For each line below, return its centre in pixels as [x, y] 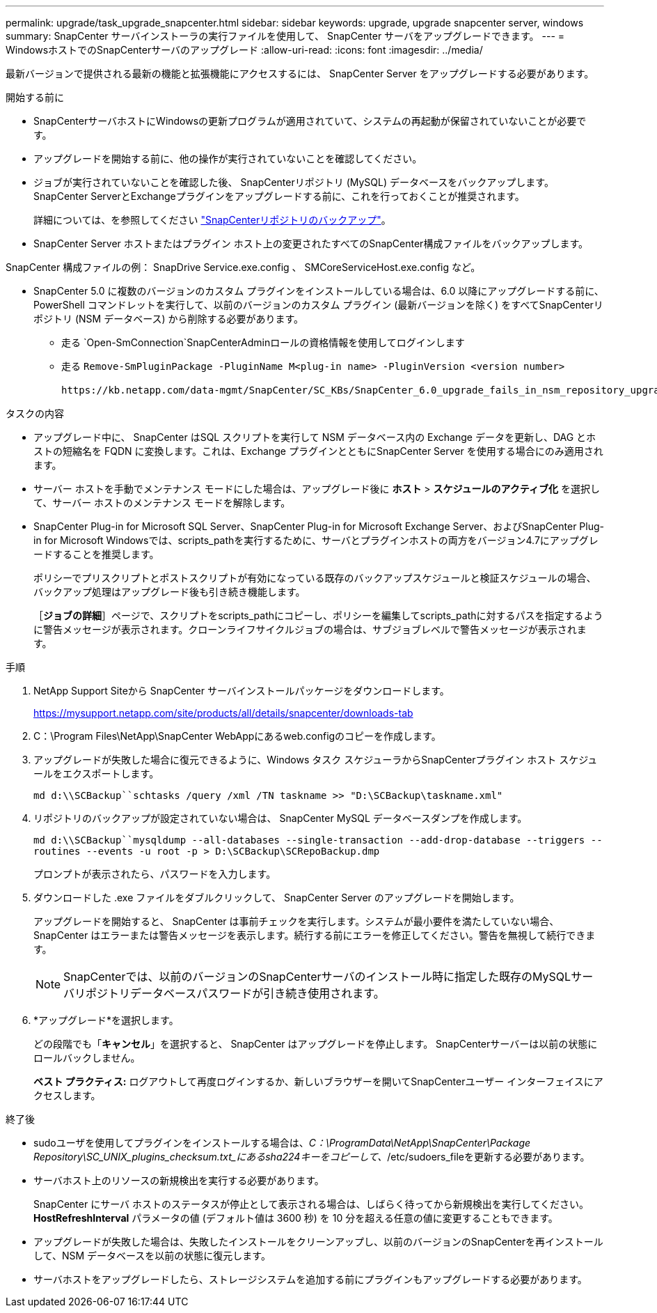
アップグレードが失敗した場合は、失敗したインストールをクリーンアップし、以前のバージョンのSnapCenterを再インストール [318, 1242]
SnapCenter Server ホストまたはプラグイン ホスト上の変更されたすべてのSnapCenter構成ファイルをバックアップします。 [311, 243]
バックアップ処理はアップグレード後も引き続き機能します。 [169, 592]
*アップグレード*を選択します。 [106, 1020]
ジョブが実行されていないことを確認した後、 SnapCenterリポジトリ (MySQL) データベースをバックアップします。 [294, 182]
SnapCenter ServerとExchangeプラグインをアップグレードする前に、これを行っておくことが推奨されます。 [279, 196]
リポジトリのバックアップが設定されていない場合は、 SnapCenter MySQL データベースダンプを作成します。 [280, 818]
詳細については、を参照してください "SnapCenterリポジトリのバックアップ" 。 [212, 220]
